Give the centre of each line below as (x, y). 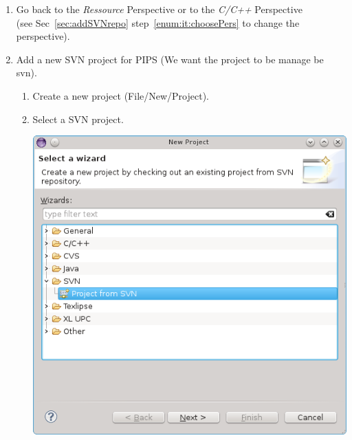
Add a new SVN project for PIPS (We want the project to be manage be (170, 59)
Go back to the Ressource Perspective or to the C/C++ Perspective (159, 9)
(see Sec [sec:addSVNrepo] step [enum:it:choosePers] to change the (158, 22)
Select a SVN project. (78, 119)
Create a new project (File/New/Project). (121, 95)
